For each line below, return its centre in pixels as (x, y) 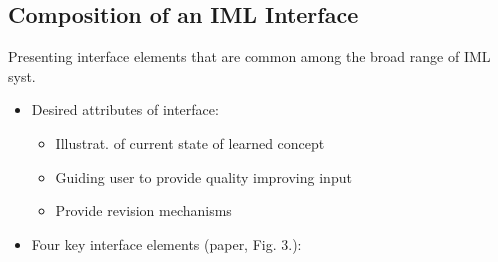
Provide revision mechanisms (143, 210)
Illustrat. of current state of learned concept (190, 142)
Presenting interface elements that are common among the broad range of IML (249, 56)
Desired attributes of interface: (125, 109)
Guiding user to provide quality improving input (203, 176)
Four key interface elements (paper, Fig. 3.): (166, 243)
